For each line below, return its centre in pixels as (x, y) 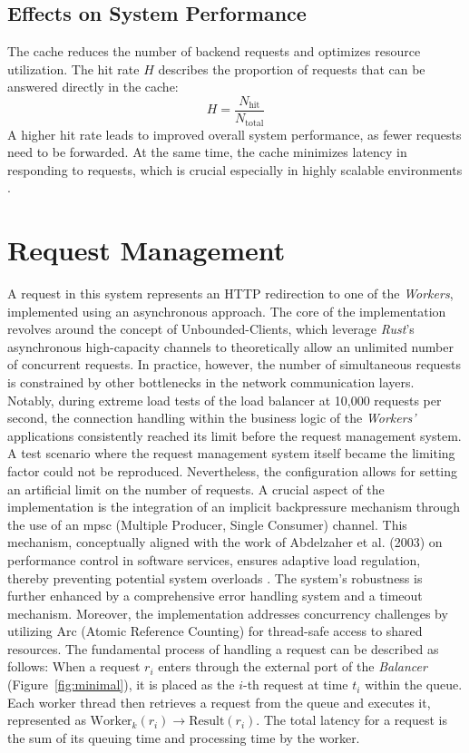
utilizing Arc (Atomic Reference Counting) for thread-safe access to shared (215, 631)
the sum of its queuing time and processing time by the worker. (184, 737)
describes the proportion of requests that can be (292, 68)
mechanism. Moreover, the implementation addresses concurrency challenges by (228, 613)
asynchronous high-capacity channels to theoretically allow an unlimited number (230, 346)
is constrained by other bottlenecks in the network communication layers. (211, 381)
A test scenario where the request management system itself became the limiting (231, 453)
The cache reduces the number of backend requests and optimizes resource (214, 51)
